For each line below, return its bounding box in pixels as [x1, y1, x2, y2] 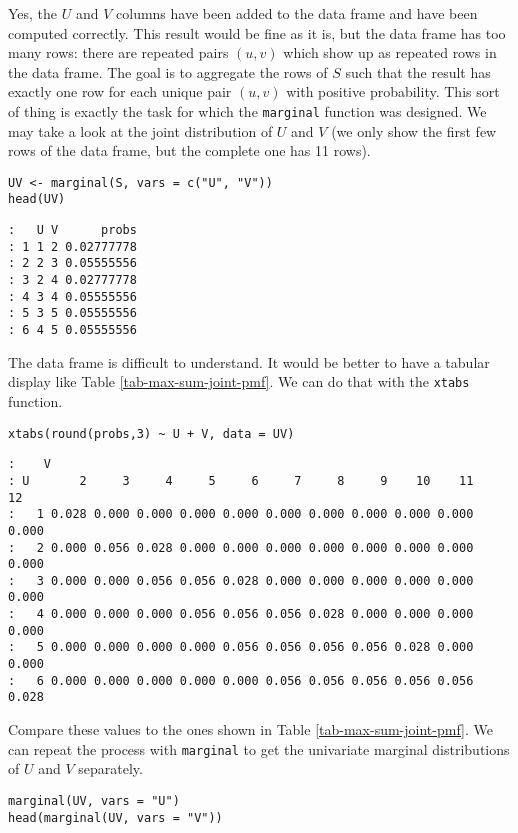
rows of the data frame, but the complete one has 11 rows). [8, 140, 371, 161]
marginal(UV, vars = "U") [8, 793, 180, 808]
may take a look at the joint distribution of [8, 120, 273, 141]
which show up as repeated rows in [283, 42, 497, 63]
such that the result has [345, 61, 491, 82]
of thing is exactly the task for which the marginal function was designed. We [8, 100, 487, 121]
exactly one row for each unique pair [8, 81, 232, 102]
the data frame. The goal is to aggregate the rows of [8, 61, 328, 82]
